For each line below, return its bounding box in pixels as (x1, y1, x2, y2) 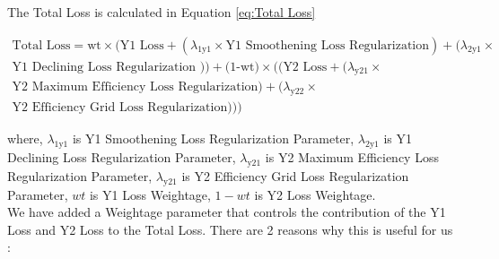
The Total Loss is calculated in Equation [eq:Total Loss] (7, 3, 316, 21)
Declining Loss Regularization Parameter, (7, 148, 236, 167)
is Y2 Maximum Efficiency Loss (265, 148, 439, 167)
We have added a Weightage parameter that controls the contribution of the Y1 (7, 203, 446, 221)
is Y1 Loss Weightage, (89, 185, 211, 203)
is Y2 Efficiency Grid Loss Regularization (181, 166, 409, 185)
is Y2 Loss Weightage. (254, 185, 376, 203)
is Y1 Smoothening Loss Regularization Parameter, (72, 129, 355, 148)
